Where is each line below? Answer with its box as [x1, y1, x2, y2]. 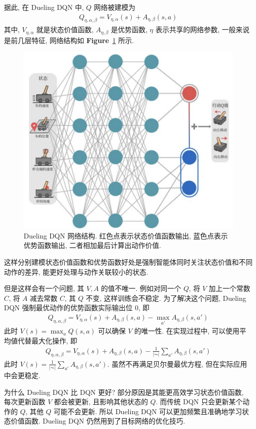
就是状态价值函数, [36, 24, 94, 35]
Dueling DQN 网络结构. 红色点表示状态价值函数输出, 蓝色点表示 [24, 230, 228, 240]
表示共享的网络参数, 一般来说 [155, 24, 250, 35]
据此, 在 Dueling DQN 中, [4, 2, 84, 12]
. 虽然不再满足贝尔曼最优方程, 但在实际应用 [107, 358, 247, 369]
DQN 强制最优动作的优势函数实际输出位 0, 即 [4, 302, 149, 313]
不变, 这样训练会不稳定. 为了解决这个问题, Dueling [86, 292, 246, 303]
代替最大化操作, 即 [17, 335, 77, 345]
